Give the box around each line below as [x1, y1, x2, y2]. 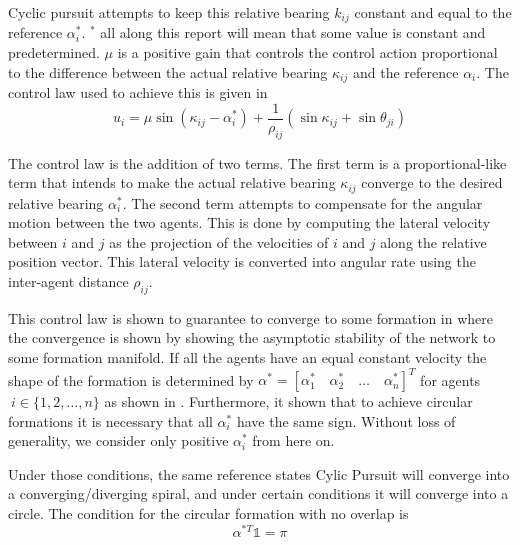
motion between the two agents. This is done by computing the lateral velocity [8, 212, 491, 233]
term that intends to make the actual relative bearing [8, 172, 336, 193]
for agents [420, 369, 481, 390]
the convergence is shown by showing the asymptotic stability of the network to [8, 327, 496, 348]
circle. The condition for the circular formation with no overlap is [8, 503, 409, 524]
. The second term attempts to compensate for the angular [122, 192, 483, 213]
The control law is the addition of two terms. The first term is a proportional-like [8, 152, 507, 173]
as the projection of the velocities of [109, 231, 329, 252]
